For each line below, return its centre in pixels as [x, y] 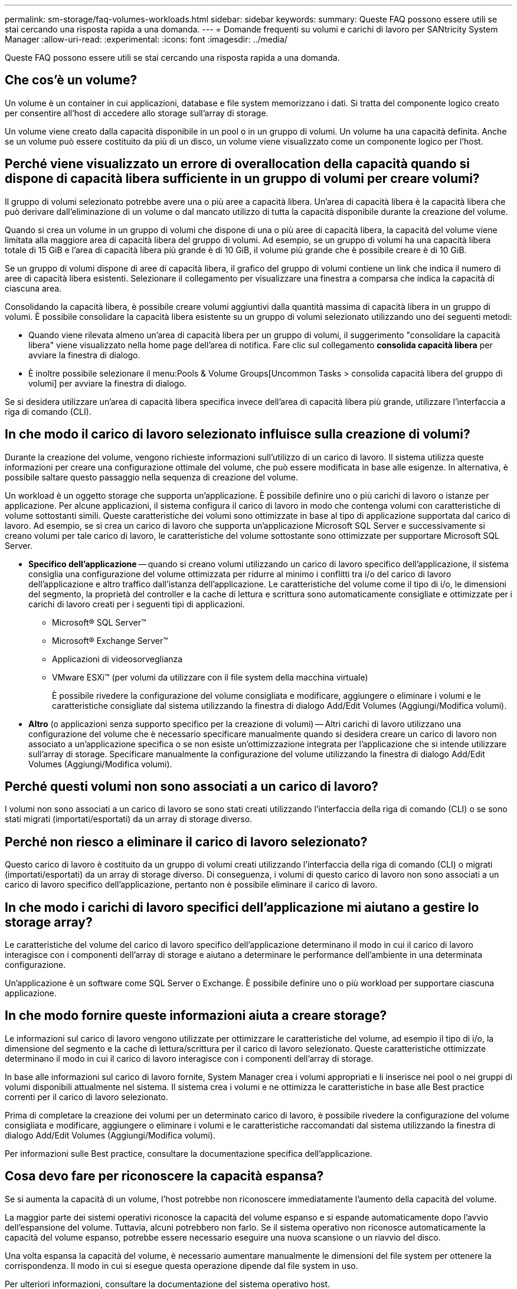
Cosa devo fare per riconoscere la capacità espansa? [164, 1176]
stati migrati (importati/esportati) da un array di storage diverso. [129, 819]
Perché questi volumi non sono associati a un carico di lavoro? [192, 786]
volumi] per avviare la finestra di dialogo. [107, 383]
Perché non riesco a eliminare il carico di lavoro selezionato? [186, 842]
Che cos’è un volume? [71, 80]
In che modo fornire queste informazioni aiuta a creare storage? [196, 1016]
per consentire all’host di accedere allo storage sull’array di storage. [137, 113]
